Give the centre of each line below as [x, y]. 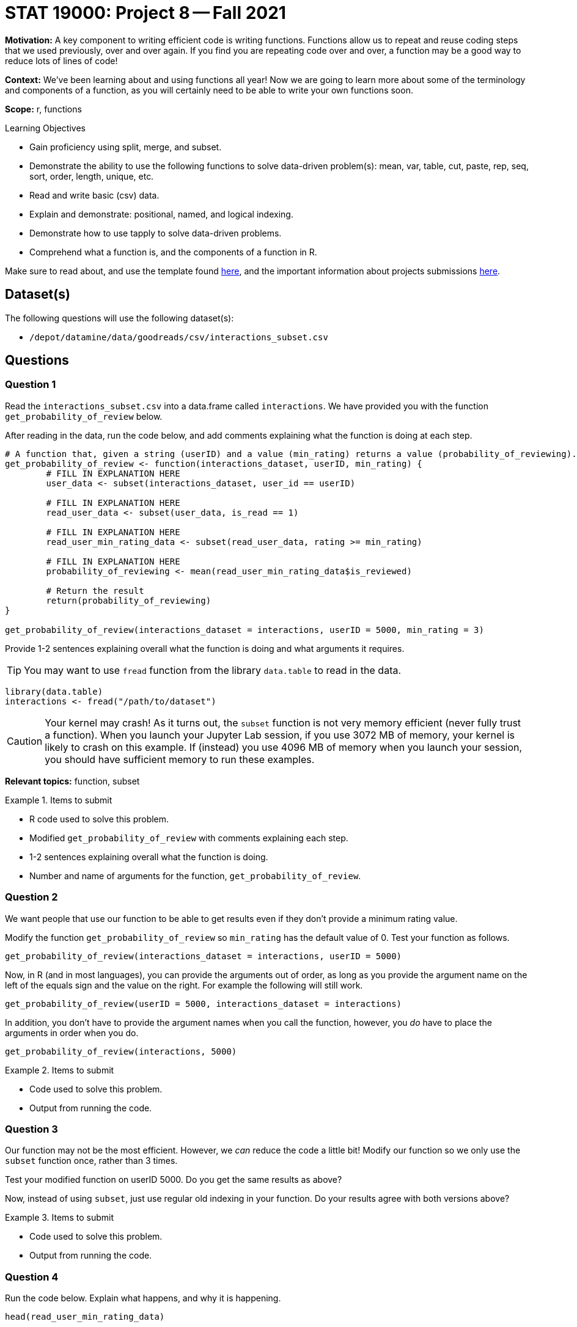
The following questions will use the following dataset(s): [119, 318]
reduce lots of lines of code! [61, 60]
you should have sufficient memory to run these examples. [180, 759]
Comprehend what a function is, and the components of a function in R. [173, 252]
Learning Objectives [45, 128]
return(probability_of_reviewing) [129, 600]
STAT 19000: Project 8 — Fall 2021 [145, 13]
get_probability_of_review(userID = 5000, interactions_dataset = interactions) [204, 1003]
